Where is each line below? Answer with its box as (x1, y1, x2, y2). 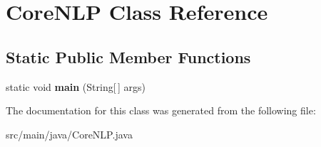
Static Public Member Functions (6, 45, 251, 67)
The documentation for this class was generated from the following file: (6, 103, 316, 118)
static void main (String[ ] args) (6, 79, 146, 94)
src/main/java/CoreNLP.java (6, 126, 133, 141)
